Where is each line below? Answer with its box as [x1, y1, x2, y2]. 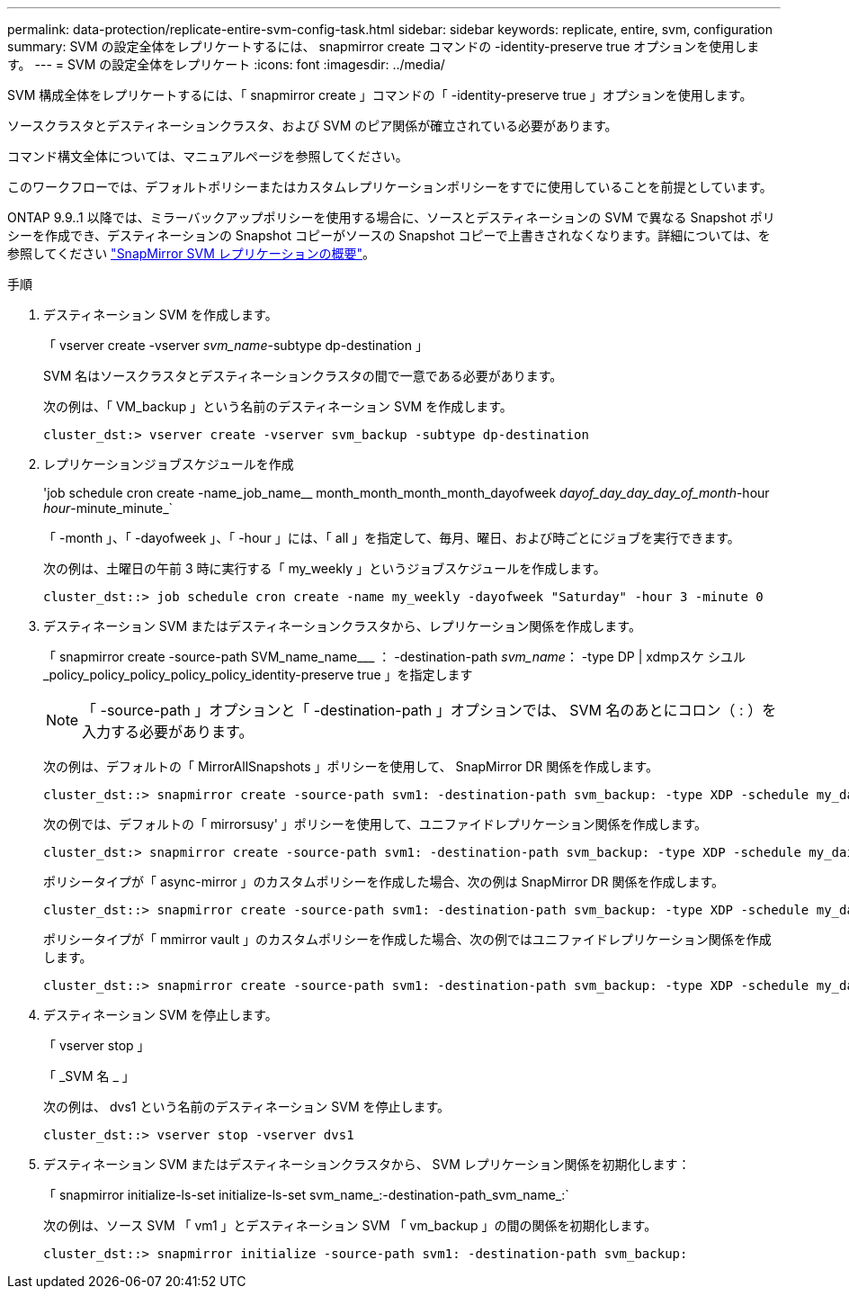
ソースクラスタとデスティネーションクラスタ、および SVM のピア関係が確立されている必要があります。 [7, 118, 618, 133]
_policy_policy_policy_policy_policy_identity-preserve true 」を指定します [43, 667, 473, 682]
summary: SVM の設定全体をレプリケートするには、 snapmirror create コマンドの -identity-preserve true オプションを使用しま [7, 39, 760, 54]
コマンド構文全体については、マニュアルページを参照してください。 [7, 148, 408, 164]
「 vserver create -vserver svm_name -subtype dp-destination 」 [43, 337, 428, 353]
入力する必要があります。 [82, 723, 254, 741]
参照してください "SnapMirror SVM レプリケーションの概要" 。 [7, 246, 375, 261]
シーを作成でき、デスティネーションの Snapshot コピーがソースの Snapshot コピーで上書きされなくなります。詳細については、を [7, 228, 771, 243]
